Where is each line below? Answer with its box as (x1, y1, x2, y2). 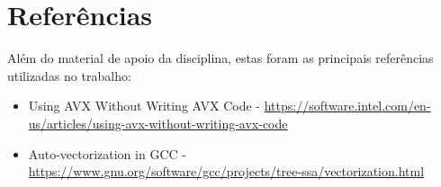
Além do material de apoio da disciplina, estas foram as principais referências (7, 49, 434, 67)
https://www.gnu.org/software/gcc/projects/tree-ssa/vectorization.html (28, 162, 425, 181)
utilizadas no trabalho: (7, 66, 131, 85)
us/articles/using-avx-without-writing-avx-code (28, 113, 288, 132)
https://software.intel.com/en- (264, 96, 431, 115)
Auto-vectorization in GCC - (28, 144, 186, 163)
